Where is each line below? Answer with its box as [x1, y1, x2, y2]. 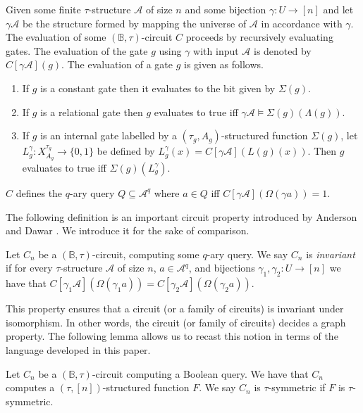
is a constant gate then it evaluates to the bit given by [40, 80, 276, 95]
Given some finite [6, 2, 81, 16]
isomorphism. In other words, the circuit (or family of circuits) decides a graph [6, 314, 346, 329]
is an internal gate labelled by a [40, 128, 177, 143]
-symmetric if [268, 380, 326, 395]
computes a [6, 380, 55, 395]
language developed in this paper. [6, 342, 151, 357]
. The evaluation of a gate [61, 57, 173, 72]
